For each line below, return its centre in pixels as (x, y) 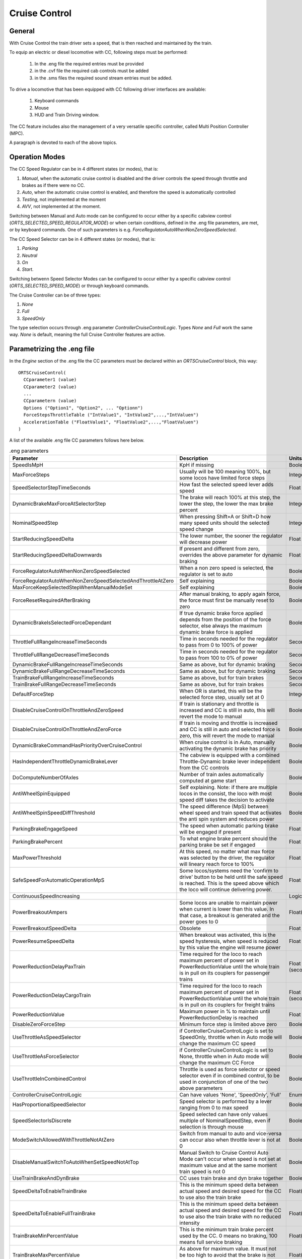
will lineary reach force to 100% (217, 864)
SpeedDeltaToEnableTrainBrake (50, 1191)
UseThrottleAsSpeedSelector (47, 1037)
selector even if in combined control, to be (230, 1076)
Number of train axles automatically (222, 775)
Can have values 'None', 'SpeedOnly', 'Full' (230, 1095)
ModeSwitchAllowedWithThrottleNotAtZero (63, 1140)
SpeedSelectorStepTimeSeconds (51, 487)
